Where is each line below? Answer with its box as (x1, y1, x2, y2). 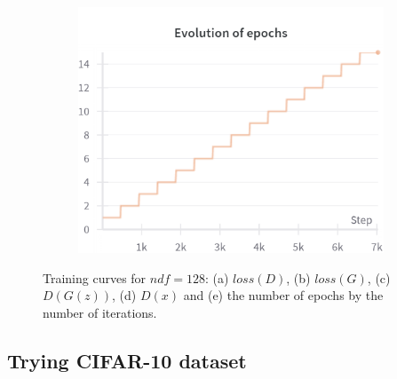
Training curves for (43, 268, 147, 287)
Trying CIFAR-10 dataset (7, 346, 247, 374)
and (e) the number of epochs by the (183, 286, 384, 304)
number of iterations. (43, 303, 157, 321)
